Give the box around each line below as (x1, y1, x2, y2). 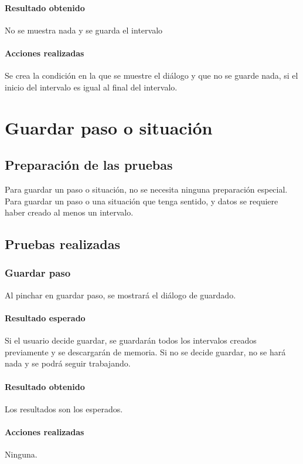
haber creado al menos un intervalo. (5, 206, 134, 218)
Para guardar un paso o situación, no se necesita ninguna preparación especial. (5, 183, 288, 195)
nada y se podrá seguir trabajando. (5, 357, 131, 369)
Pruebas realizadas (5, 235, 121, 253)
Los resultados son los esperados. (5, 402, 123, 415)
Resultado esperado (5, 311, 86, 324)
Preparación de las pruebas (5, 156, 173, 174)
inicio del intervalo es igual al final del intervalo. (5, 80, 178, 93)
